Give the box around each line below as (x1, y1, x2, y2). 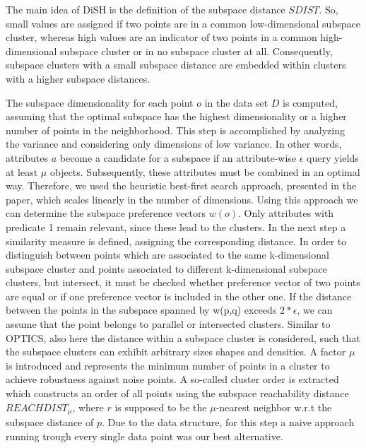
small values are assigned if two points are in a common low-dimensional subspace (6, 16, 360, 30)
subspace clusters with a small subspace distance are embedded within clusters (6, 57, 346, 72)
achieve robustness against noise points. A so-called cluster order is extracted (6, 372, 339, 387)
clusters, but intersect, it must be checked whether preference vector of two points (6, 275, 360, 290)
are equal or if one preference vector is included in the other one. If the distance (6, 288, 352, 303)
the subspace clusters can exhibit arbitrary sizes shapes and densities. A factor (6, 344, 346, 359)
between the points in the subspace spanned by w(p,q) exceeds (6, 302, 277, 317)
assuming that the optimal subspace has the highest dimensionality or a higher (6, 109, 347, 124)
